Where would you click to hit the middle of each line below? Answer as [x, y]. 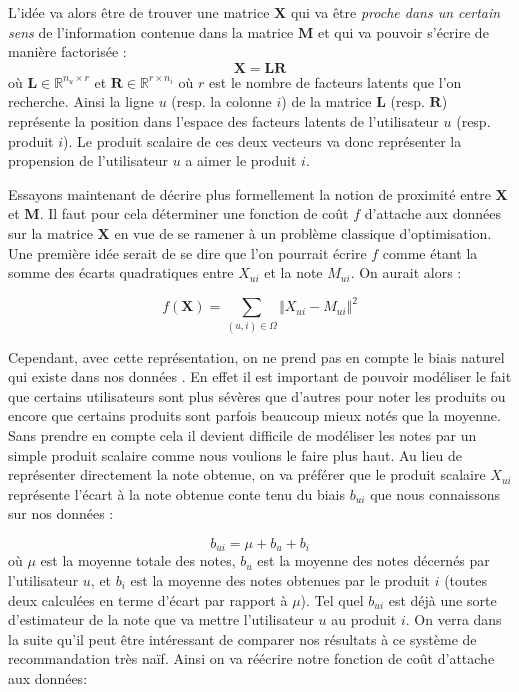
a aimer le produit [241, 160]
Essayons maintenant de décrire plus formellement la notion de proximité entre [249, 193]
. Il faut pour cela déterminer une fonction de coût [194, 213]
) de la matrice [326, 101]
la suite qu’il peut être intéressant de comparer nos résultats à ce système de [242, 638]
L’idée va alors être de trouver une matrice [139, 12]
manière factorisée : [67, 51]
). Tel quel [332, 599]
